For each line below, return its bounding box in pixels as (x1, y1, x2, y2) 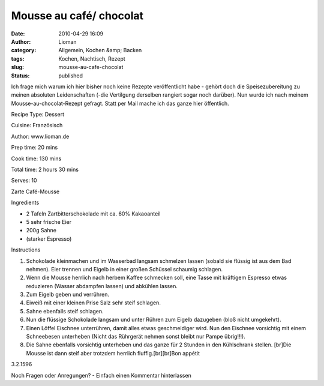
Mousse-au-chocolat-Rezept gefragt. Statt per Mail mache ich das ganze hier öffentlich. (11, 100, 229, 107)
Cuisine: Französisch (11, 122, 63, 129)
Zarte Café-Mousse (11, 188, 60, 195)
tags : (11, 55, 25, 62)
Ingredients (11, 199, 40, 207)
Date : (11, 30, 25, 37)
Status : (11, 72, 30, 79)
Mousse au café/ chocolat (11, 9, 144, 22)
